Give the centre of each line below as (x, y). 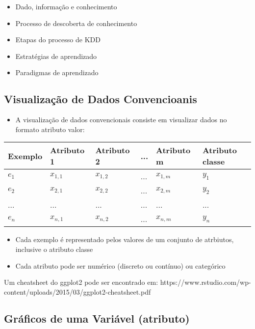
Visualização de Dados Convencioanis (101, 99)
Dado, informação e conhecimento (66, 6)
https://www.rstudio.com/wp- (205, 282)
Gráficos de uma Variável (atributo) (97, 318)
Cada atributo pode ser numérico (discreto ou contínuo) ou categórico (120, 265)
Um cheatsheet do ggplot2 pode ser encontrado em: (81, 282)
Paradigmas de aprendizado (57, 72)
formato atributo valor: (50, 129)
